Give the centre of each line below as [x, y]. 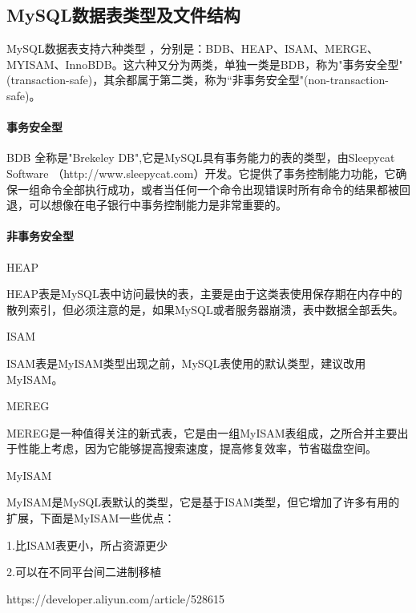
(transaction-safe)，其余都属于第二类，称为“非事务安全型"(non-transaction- [198, 80]
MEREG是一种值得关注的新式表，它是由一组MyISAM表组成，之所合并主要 [202, 432]
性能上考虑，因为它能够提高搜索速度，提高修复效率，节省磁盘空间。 [197, 448]
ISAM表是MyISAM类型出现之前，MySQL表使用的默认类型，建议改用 [186, 363]
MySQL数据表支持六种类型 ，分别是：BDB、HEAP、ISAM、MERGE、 [192, 48]
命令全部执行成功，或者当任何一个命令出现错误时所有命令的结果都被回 [225, 189]
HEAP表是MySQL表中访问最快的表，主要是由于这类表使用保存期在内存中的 [204, 294]
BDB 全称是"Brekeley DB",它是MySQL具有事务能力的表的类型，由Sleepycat [201, 157]
